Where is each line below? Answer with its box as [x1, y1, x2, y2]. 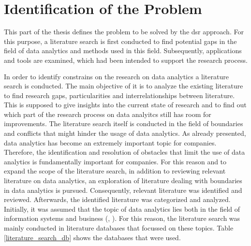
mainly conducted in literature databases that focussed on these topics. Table [4, 223, 234, 232]
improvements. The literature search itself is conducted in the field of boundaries [4, 118, 243, 129]
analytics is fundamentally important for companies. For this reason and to [4, 156, 227, 166]
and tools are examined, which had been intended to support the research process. [4, 55, 248, 65]
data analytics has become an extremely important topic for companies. [4, 137, 217, 147]
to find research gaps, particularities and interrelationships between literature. [4, 90, 235, 100]
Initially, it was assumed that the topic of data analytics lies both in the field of [4, 203, 240, 214]
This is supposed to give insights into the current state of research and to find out [4, 100, 247, 110]
